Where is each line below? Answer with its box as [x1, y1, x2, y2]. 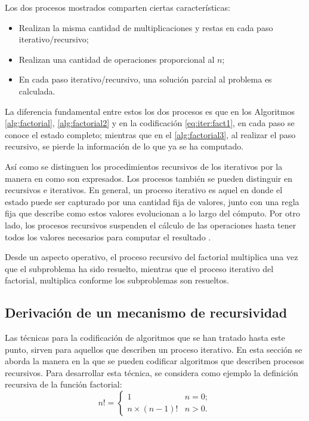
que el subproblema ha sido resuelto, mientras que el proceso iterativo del [5, 262, 274, 274]
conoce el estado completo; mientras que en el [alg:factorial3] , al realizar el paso [5, 128, 296, 141]
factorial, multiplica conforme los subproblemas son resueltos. [5, 274, 229, 286]
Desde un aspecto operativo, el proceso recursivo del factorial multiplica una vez [5, 251, 298, 263]
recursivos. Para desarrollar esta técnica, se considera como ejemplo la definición [5, 366, 298, 379]
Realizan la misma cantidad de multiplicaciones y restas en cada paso [18, 21, 273, 33]
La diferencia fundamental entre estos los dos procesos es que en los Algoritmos [5, 105, 295, 117]
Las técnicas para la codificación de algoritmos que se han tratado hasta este [5, 331, 285, 344]
